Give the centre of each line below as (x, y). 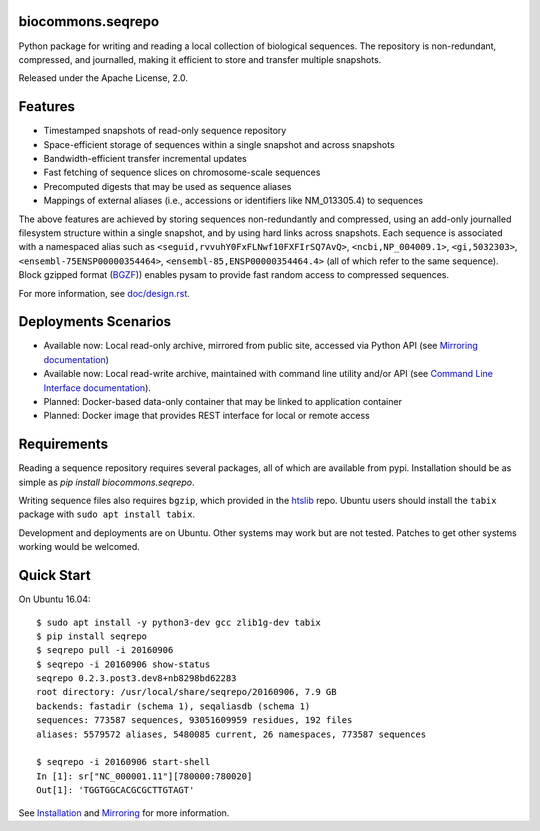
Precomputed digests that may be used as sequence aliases (167, 186)
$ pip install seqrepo (92, 636)
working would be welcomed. (79, 547)
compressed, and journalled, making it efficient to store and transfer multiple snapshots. (200, 59)
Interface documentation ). (97, 387)
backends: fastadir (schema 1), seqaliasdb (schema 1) (173, 706)
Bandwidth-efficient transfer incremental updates (145, 158)
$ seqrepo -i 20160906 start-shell (123, 762)
